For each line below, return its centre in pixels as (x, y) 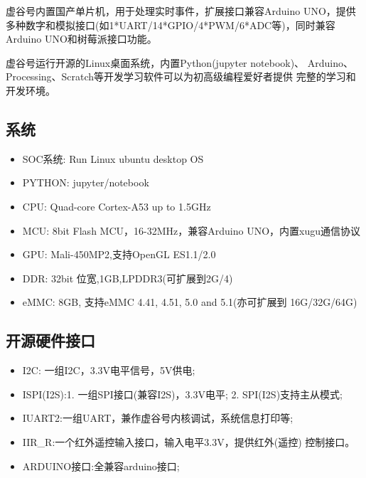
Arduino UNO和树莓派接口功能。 (81, 39)
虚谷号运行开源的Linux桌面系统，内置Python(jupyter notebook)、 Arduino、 (180, 62)
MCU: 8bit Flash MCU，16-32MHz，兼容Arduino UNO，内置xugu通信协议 (191, 230)
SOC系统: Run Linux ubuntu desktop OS (113, 158)
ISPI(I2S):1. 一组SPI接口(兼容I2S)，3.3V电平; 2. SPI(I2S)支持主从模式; (182, 394)
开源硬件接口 (50, 340)
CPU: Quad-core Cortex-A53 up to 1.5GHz (117, 206)
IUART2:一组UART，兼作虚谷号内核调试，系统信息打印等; (158, 418)
